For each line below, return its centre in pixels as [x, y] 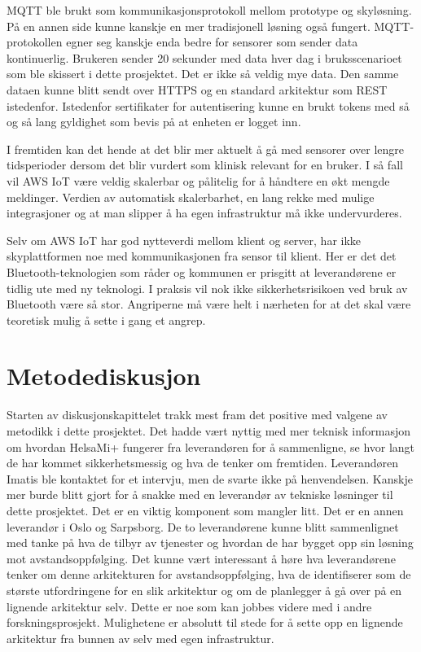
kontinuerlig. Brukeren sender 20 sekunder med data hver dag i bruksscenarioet [204, 57]
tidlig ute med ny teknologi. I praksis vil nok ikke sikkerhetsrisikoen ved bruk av [207, 288]
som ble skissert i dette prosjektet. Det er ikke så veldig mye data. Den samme [203, 74]
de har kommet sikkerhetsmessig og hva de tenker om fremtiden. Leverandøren [202, 463]
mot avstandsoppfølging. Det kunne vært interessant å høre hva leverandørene [201, 558]
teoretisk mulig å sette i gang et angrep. [106, 319]
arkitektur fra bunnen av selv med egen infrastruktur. [140, 638]
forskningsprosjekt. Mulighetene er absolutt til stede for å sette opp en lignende [205, 622]
